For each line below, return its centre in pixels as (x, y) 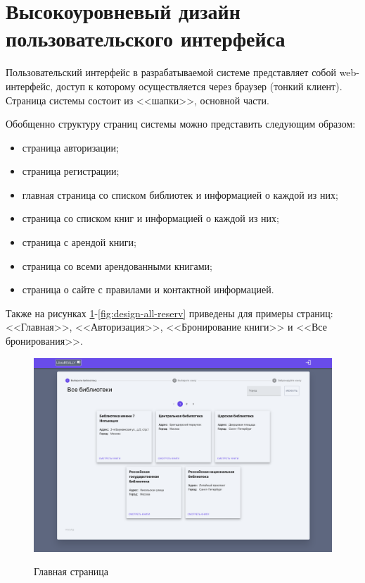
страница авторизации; (70, 147)
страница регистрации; (71, 171)
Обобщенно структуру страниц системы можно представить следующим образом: (181, 124)
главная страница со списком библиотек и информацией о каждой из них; (180, 194)
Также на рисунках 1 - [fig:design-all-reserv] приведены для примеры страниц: (169, 313)
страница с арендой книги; (79, 242)
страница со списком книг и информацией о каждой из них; (151, 218)
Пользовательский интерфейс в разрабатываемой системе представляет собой (171, 72)
